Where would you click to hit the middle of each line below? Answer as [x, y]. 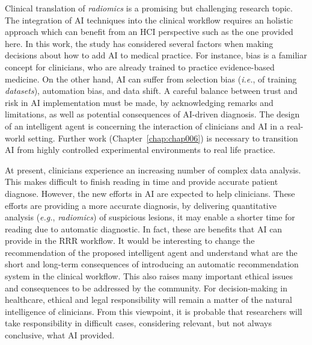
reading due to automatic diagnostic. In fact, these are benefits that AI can [144, 228]
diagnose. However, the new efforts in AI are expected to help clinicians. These [150, 193]
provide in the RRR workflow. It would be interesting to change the [130, 241]
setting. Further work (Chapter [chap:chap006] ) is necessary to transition [163, 138]
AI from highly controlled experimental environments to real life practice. [140, 150]
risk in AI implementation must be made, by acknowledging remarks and [139, 102]
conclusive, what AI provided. [60, 335]
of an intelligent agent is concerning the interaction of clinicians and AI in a [145, 126]
